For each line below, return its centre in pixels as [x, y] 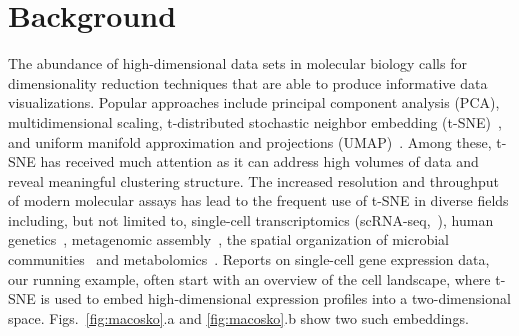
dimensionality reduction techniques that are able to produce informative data [248, 82]
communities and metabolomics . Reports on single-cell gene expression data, [249, 259]
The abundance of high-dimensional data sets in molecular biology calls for [237, 63]
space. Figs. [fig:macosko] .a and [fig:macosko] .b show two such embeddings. [238, 317]
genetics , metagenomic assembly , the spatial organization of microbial [228, 239]
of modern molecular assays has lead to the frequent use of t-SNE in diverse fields [258, 200]
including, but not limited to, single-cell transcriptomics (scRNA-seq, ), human [251, 219]
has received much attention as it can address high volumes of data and [259, 161]
